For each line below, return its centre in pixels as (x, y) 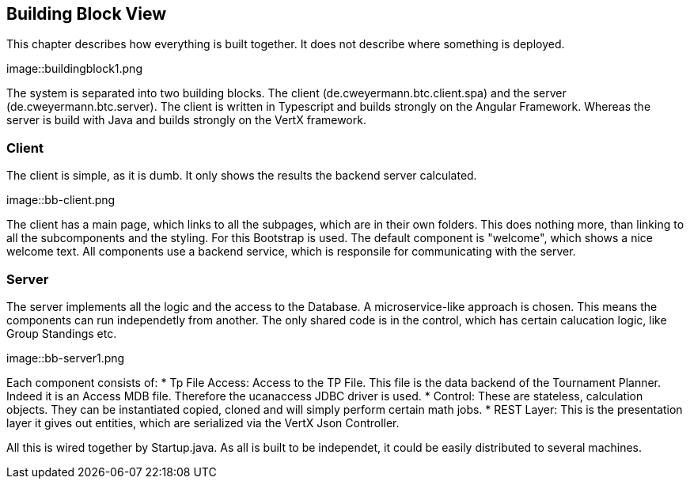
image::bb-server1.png (66, 358)
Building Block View (87, 14)
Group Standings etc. (62, 333)
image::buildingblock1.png (74, 69)
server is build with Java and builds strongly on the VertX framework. (186, 120)
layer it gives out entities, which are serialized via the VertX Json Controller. (203, 422)
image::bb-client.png (61, 200)
